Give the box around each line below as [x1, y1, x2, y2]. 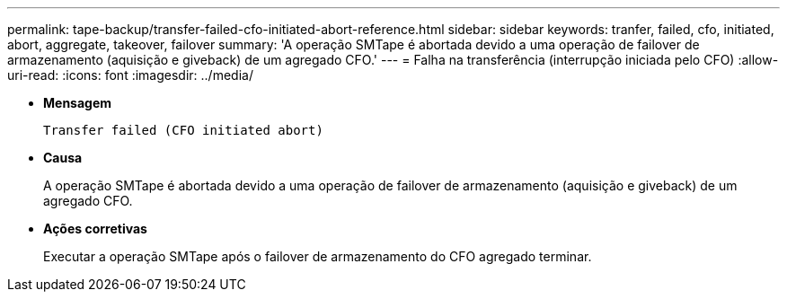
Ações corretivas [43, 221, 147, 236]
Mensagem [43, 95, 112, 110]
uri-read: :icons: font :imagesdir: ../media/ [7, 67, 253, 83]
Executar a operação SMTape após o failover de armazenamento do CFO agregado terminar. [43, 249, 592, 264]
